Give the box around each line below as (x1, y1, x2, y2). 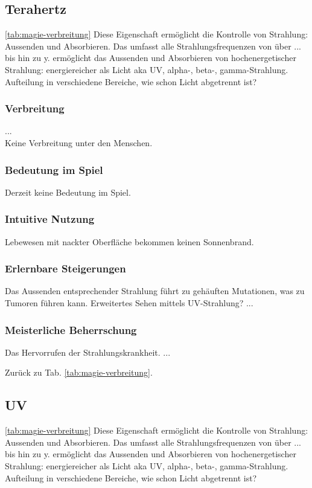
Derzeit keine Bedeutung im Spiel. (5, 185, 131, 198)
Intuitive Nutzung (5, 211, 95, 226)
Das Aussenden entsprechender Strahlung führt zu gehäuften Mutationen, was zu (5, 284, 305, 297)
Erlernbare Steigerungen (5, 261, 126, 276)
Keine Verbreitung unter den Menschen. (5, 136, 153, 149)
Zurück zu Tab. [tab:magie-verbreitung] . (5, 366, 153, 379)
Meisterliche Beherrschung (5, 322, 137, 337)
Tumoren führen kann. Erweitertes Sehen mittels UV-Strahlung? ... (5, 297, 253, 309)
